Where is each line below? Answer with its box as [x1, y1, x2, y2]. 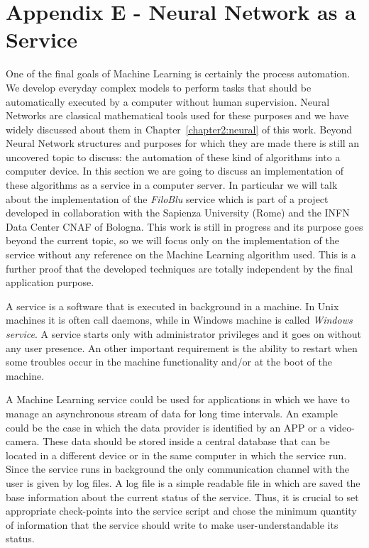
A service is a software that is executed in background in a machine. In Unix [6, 298, 339, 313]
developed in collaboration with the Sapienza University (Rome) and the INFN [6, 205, 350, 220]
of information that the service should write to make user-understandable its [6, 517, 338, 532]
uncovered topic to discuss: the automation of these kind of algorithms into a [6, 149, 341, 164]
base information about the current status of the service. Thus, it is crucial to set [6, 489, 359, 504]
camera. [6, 434, 40, 449]
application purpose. [6, 275, 94, 290]
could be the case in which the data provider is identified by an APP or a [6, 420, 326, 434]
